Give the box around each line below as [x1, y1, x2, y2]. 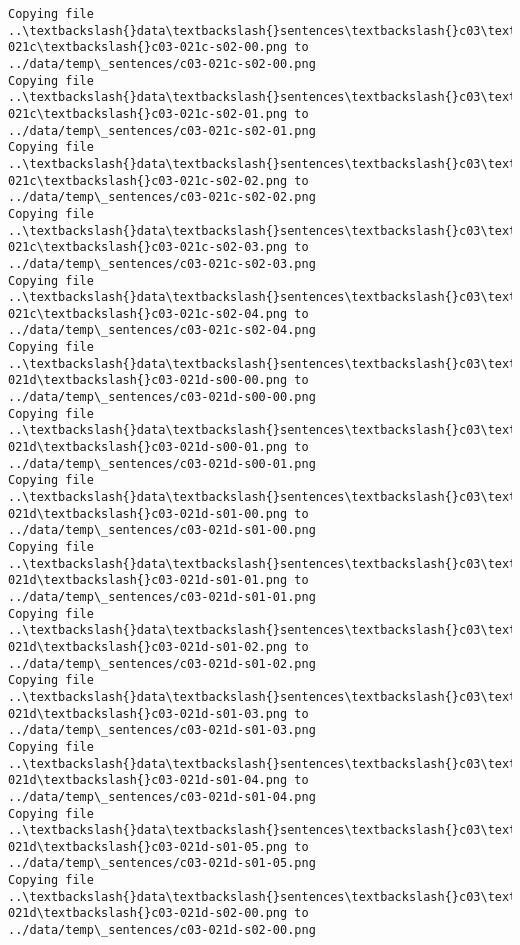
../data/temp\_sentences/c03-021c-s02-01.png [8, 123, 316, 138]
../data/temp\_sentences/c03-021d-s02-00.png [8, 923, 316, 938]
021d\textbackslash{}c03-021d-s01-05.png [8, 839, 288, 854]
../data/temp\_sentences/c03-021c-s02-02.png [8, 190, 316, 205]
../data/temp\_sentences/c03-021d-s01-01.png [8, 589, 316, 604]
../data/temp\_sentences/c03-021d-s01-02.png [8, 656, 316, 671]
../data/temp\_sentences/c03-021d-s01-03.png [8, 723, 316, 738]
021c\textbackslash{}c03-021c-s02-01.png [8, 106, 288, 121]
